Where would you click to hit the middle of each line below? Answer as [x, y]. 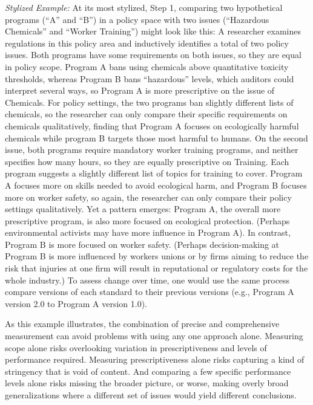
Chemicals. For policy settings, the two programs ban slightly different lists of [149, 102]
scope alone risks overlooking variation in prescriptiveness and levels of [136, 347]
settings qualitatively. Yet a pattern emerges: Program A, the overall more [143, 209]
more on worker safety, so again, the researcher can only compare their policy [148, 197]
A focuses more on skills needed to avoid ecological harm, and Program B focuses [156, 185]
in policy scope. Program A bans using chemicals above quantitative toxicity [147, 66]
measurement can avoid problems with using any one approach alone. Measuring [154, 336]
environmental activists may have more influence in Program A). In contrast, [148, 232]
